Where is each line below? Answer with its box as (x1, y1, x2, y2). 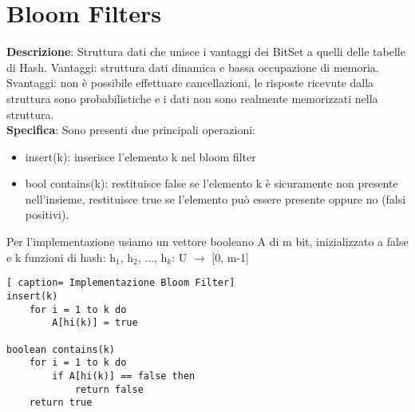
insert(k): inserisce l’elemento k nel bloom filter (25, 148, 256, 164)
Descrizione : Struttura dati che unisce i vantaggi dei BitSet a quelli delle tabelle (6, 43, 405, 60)
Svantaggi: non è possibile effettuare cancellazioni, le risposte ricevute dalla (6, 74, 374, 91)
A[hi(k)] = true (52, 317, 138, 329)
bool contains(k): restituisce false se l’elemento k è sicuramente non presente (25, 175, 398, 192)
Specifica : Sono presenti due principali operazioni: (6, 121, 255, 138)
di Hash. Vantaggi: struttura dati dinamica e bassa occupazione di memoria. (6, 58, 379, 75)
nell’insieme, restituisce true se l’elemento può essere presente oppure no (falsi (25, 190, 406, 207)
